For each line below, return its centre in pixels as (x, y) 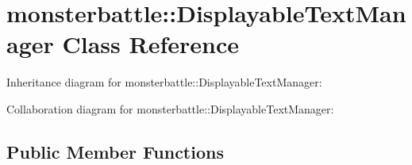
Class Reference (150, 44)
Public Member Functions (115, 151)
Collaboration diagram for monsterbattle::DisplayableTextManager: (170, 108)
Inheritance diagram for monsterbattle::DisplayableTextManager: (164, 82)
